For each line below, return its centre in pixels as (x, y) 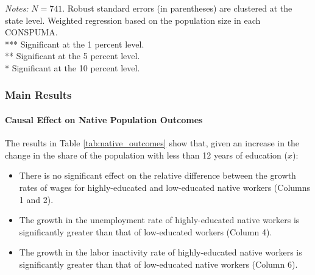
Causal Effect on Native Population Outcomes (104, 120)
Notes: (17, 8)
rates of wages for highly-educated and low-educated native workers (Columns (165, 187)
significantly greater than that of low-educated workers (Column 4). (146, 231)
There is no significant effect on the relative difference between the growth (157, 175)
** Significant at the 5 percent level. (73, 56)
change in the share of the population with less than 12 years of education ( (146, 155)
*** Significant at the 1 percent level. (75, 44)
